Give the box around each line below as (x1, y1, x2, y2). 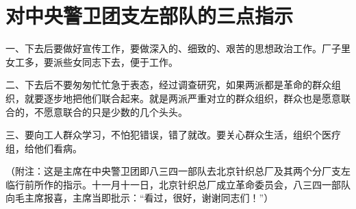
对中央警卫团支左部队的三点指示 (5, 1, 294, 29)
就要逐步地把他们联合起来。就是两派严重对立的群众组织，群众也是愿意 (24, 90, 341, 105)
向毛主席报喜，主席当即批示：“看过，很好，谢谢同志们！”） (5, 190, 274, 205)
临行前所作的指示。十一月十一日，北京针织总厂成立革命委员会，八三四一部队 (5, 177, 351, 191)
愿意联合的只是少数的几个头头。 (43, 104, 188, 119)
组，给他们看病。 (5, 140, 82, 155)
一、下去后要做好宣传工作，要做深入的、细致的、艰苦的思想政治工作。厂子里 (5, 41, 351, 56)
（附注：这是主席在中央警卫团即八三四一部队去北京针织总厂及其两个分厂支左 (5, 164, 351, 178)
